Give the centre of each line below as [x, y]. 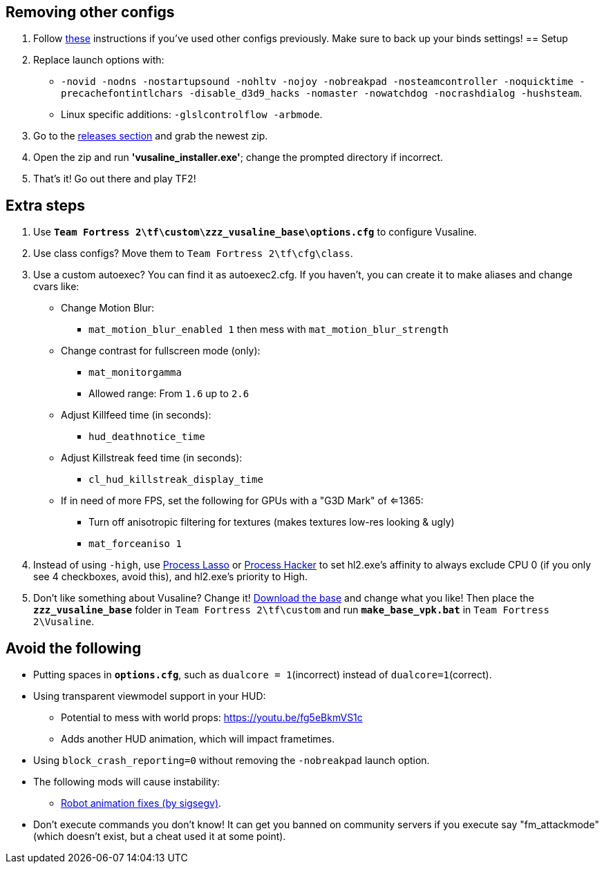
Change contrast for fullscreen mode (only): [161, 351]
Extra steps [46, 205]
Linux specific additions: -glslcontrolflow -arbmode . [192, 115]
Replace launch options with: [99, 60]
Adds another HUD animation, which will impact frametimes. [198, 739]
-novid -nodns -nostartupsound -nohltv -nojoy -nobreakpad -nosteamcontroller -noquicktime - [323, 82]
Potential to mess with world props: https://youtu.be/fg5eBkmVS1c [212, 718]
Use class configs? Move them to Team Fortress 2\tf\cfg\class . [193, 254]
